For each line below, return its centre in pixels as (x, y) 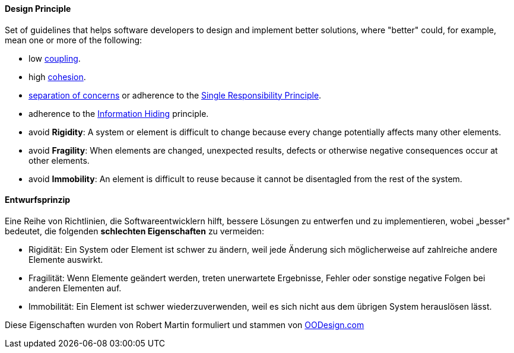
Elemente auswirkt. (66, 259)
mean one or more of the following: (74, 40)
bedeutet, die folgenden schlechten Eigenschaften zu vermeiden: (134, 231)
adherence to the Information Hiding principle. (119, 113)
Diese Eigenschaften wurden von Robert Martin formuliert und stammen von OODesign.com (185, 325)
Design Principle (38, 9)
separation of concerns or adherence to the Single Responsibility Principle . (175, 95)
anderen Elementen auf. (75, 288)
